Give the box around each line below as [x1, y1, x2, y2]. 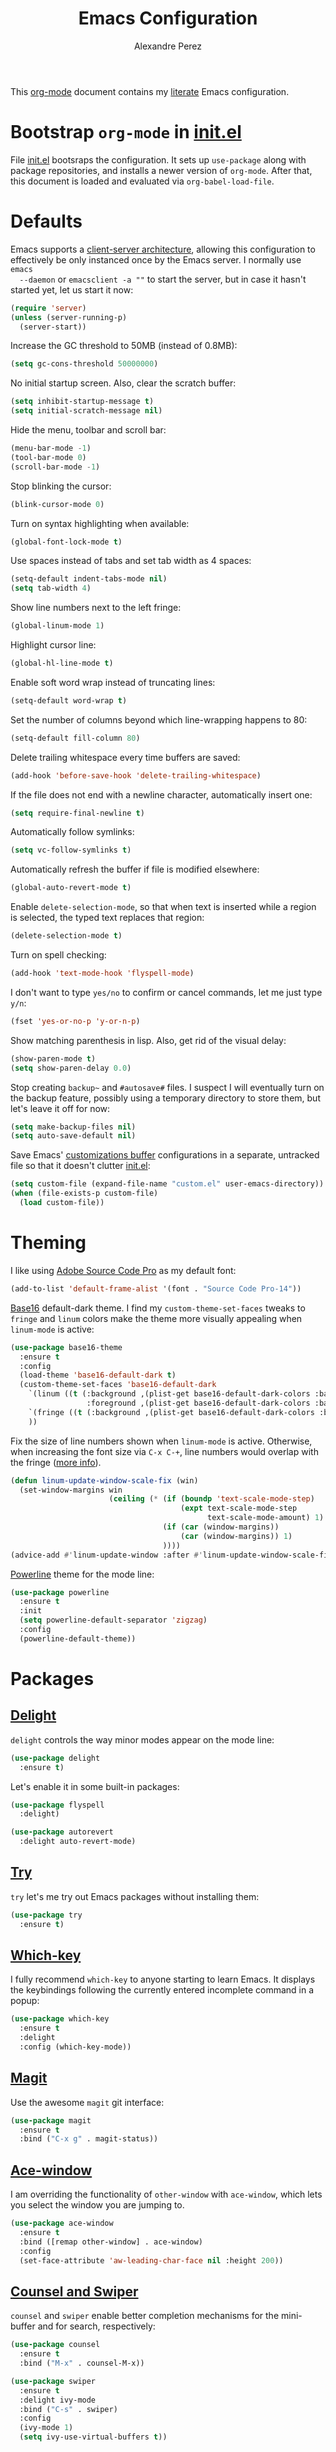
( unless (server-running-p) [10, 312, 128, 322]
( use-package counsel [10, 2340, 101, 2350]
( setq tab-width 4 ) [10, 583, 92, 594]
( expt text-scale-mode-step [180, 1503, 298, 1514]
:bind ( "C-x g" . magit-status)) [19, 2134, 159, 2144]
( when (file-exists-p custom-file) [10, 1188, 159, 1199]
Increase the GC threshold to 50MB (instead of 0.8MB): [10, 340, 238, 352]
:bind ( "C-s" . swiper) [19, 2404, 118, 2414]
